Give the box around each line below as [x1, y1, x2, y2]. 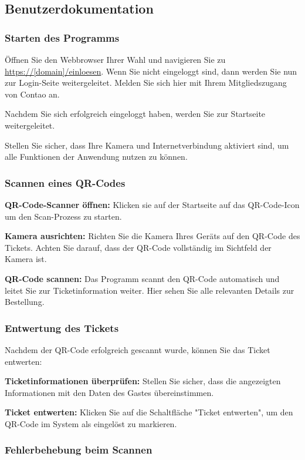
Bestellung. [5, 296, 45, 308]
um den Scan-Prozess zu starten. [5, 210, 122, 222]
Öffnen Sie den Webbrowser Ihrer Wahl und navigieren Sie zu [5, 53, 226, 65]
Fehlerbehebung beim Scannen [5, 442, 152, 457]
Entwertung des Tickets [5, 320, 119, 335]
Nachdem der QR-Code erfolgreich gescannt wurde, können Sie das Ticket [5, 343, 270, 355]
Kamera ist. [5, 253, 47, 265]
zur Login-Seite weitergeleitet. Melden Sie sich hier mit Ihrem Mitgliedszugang [5, 76, 287, 89]
